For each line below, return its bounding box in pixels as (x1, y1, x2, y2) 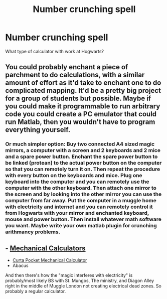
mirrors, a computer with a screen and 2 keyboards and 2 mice (5, 147, 160, 154)
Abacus (12, 262, 29, 269)
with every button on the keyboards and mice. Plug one (5, 172, 142, 179)
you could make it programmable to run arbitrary (5, 102, 160, 111)
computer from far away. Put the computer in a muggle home (5, 197, 156, 204)
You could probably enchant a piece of (5, 63, 128, 71)
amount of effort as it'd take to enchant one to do (5, 79, 161, 87)
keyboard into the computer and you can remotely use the (5, 178, 149, 185)
